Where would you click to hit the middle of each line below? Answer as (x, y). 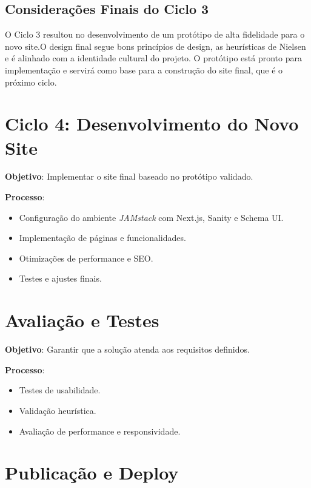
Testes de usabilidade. (60, 390)
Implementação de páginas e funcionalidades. (102, 238)
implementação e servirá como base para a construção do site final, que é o (144, 69)
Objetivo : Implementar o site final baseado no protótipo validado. (129, 176)
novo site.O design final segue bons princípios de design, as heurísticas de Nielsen (155, 46)
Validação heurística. (58, 410)
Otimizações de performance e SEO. (86, 258)
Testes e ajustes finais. (60, 278)
